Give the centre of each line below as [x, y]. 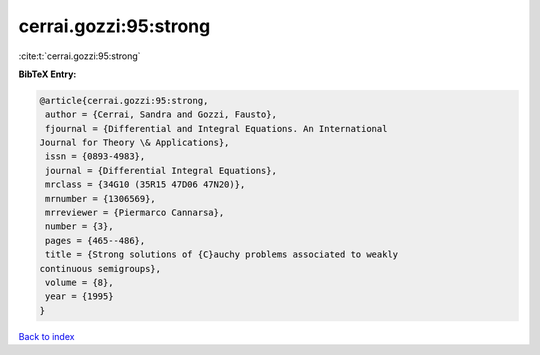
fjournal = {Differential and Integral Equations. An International [216, 128]
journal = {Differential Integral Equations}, [161, 170]
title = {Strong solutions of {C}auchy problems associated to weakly [222, 254]
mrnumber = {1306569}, [101, 198]
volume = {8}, [79, 282]
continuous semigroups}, [100, 268]
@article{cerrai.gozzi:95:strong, [124, 100]
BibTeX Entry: [47, 74]
